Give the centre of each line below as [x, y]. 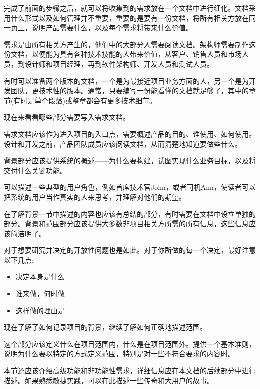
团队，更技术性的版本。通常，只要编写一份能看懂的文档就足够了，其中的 [130, 90]
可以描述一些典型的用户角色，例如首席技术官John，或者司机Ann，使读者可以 [130, 187]
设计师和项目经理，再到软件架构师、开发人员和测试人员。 [119, 63]
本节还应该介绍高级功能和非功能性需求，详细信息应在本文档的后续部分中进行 [130, 371]
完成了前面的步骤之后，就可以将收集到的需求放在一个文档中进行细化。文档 [126, 8]
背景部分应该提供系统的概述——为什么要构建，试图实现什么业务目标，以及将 [130, 160]
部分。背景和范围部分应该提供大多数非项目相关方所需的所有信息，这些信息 [126, 224]
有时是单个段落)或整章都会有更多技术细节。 [85, 100]
